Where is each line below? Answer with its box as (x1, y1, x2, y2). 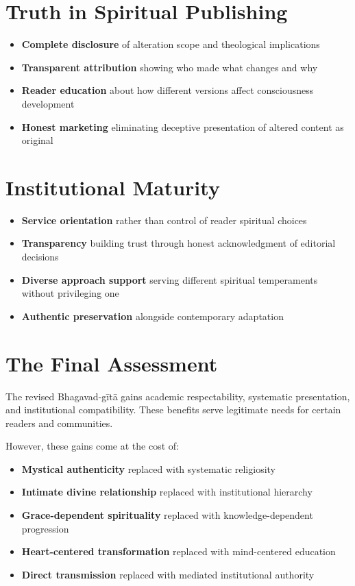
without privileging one (21, 286, 119, 300)
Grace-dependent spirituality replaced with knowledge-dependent (21, 508, 313, 522)
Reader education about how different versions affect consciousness (21, 83, 314, 97)
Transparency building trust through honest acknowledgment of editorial (21, 236, 336, 250)
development (21, 96, 75, 110)
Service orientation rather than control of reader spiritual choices (21, 212, 307, 227)
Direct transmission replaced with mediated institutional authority (21, 567, 315, 581)
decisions (21, 249, 59, 263)
